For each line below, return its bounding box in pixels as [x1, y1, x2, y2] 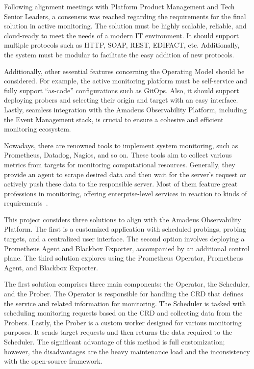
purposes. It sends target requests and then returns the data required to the [4, 327, 232, 337]
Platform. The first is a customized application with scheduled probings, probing [4, 224, 246, 234]
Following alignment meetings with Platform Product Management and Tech [4, 1, 235, 11]
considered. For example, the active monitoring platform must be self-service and [4, 76, 248, 86]
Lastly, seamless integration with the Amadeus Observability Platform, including [4, 104, 247, 114]
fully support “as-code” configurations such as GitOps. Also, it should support [4, 85, 239, 95]
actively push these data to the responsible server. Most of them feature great [4, 179, 238, 189]
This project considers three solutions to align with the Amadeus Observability [4, 214, 241, 224]
